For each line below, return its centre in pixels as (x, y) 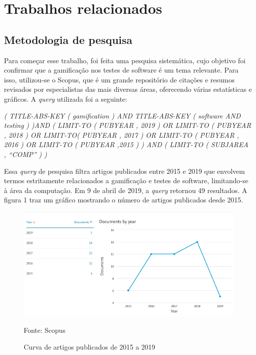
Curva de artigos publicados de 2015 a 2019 (90, 346)
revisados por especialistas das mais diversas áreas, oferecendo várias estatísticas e (128, 89)
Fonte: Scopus (45, 330)
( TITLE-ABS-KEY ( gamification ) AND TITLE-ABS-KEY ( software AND (122, 115)
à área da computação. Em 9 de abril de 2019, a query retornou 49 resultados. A (126, 190)
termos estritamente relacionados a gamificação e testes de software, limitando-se (126, 180)
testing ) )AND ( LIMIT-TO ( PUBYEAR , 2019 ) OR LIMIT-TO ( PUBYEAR (128, 125)
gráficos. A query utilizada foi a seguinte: (66, 99)
